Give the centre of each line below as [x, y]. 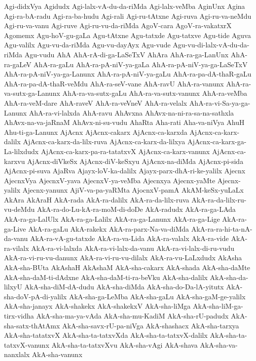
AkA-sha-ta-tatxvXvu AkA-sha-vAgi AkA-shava [125, 344]
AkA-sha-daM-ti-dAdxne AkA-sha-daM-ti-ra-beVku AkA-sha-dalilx [106, 277]
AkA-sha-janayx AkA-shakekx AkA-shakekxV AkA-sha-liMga [97, 306]
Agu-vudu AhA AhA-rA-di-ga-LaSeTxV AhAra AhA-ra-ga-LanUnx [127, 54]
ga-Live [15, 228]
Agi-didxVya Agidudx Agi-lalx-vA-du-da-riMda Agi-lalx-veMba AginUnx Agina [125, 6]
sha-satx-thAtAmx [32, 325]
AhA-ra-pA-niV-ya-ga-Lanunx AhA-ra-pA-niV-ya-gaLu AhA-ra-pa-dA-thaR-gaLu [128, 74]
